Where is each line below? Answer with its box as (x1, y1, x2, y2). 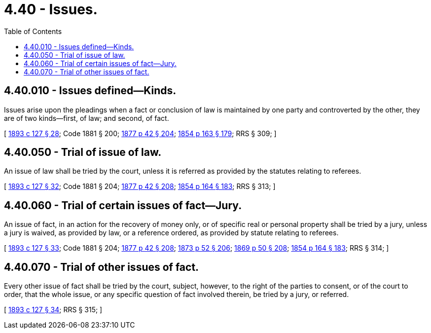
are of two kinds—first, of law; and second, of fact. (4, 113, 169, 122)
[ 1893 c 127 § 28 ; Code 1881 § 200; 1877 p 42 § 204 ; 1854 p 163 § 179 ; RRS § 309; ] (4, 129, 277, 138)
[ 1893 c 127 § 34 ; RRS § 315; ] (4, 305, 103, 314)
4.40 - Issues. (4, 1, 98, 18)
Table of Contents (4, 27, 62, 36)
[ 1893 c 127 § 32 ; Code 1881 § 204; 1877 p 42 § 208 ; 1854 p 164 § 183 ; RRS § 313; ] (4, 182, 276, 191)
